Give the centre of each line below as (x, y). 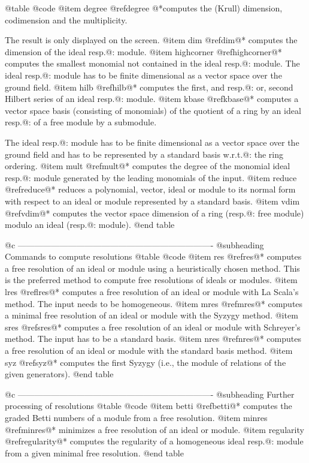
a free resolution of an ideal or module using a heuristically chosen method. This (152, 268)
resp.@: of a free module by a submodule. (81, 122)
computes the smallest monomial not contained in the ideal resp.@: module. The (152, 63)
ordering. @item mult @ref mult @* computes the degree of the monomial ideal (148, 166)
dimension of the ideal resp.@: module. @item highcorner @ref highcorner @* (143, 51)
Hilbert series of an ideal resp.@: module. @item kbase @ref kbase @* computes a (152, 99)
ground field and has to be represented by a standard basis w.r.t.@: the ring (144, 154)
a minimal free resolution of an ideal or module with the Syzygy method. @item (152, 315)
